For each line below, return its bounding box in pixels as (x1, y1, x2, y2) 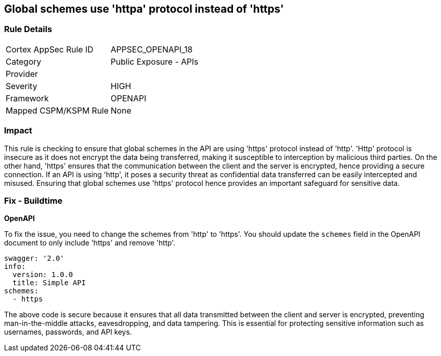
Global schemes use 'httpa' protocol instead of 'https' (4, 3, 284, 15)
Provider (6, 68, 38, 79)
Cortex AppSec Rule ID (6, 44, 94, 54)
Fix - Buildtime (4, 195, 63, 206)
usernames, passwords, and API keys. (4, 327, 132, 337)
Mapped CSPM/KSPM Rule (6, 105, 109, 116)
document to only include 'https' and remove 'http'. (4, 238, 175, 248)
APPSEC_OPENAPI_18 (111, 44, 193, 54)
